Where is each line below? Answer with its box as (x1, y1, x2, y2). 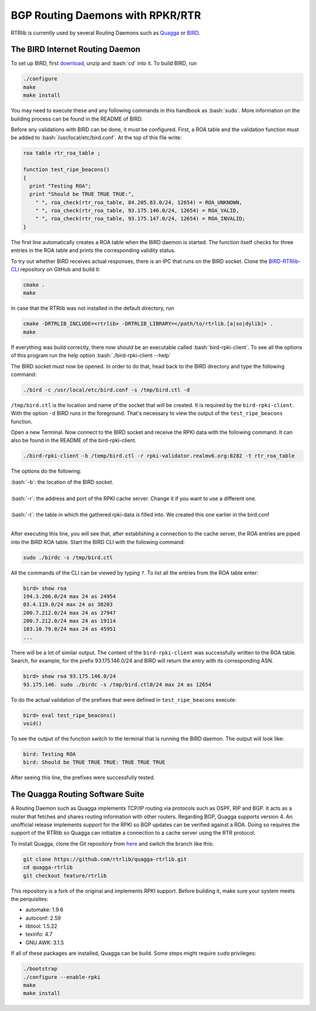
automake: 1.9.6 (25, 906, 64, 913)
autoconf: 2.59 (25, 914, 61, 921)
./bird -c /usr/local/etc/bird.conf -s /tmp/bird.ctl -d (23, 387, 190, 393)
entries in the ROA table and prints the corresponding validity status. (11, 247, 176, 254)
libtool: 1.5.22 (25, 923, 58, 930)
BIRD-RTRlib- (268, 258, 301, 265)
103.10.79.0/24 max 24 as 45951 (23, 626, 116, 633)
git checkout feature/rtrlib (23, 872, 107, 879)
